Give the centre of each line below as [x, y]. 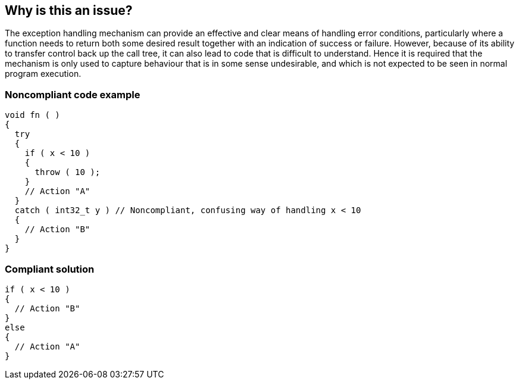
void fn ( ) [32, 115]
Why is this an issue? [69, 10]
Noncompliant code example [73, 94]
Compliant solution [50, 269]
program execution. [43, 74]
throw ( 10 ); [68, 172]
